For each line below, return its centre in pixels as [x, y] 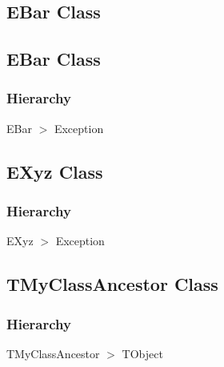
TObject [142, 353]
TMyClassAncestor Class [112, 284]
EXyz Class [55, 171]
